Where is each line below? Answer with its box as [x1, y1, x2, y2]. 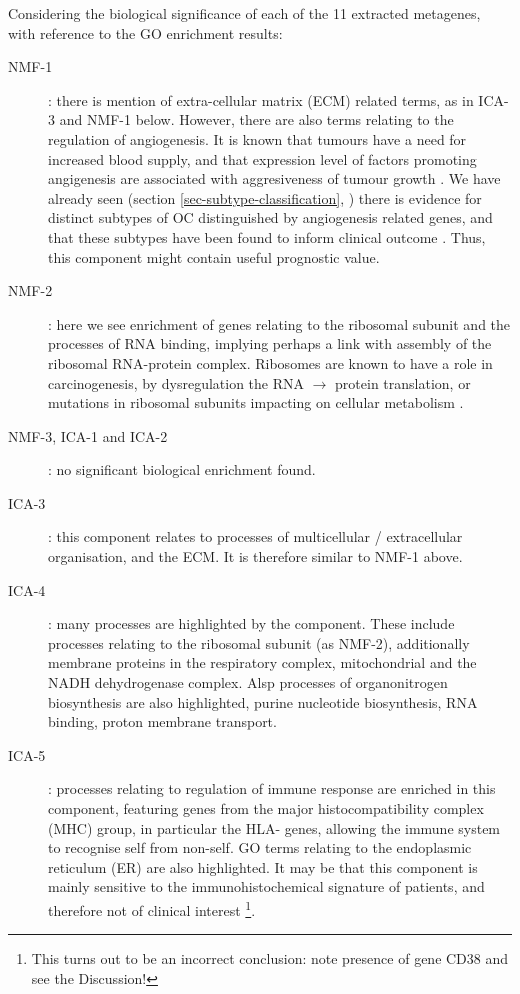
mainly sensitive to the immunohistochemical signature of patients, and [48, 876, 485, 897]
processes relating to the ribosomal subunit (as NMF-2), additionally [48, 632, 470, 653]
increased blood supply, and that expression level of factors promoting [48, 148, 477, 169]
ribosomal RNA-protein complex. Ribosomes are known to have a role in [48, 352, 493, 373]
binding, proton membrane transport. [48, 711, 277, 732]
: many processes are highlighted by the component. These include [48, 613, 455, 634]
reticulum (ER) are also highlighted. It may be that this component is [48, 856, 478, 877]
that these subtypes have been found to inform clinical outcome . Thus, [48, 226, 486, 247]
